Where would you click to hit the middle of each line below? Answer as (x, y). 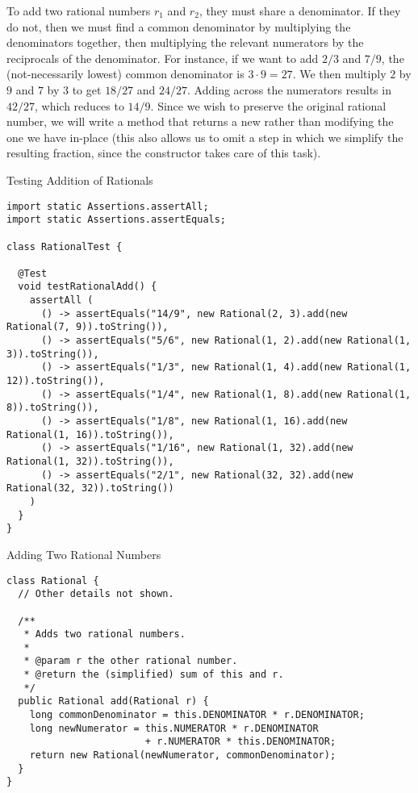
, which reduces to (79, 105)
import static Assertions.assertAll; (108, 206)
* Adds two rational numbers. (104, 634)
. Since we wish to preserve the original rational (268, 105)
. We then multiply (339, 74)
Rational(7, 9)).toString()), (88, 327)
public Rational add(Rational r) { (113, 701)
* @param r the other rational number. (131, 661)
